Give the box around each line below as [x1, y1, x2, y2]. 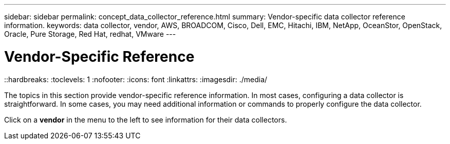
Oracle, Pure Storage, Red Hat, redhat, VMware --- [4, 30, 176, 38]
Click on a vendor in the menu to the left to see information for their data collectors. [4, 115, 287, 124]
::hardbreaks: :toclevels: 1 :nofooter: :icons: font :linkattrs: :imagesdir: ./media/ [4, 75, 268, 84]
